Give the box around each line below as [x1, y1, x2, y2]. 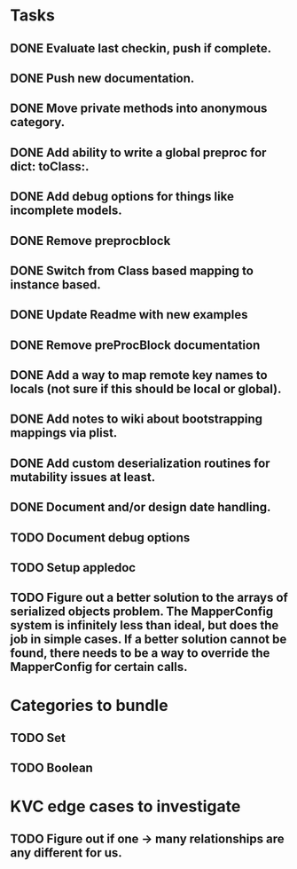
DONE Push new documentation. [10, 70, 195, 85]
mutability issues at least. [10, 470, 156, 485]
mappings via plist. [10, 425, 118, 440]
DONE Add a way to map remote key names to [10, 367, 269, 383]
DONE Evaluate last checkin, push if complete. [10, 41, 272, 56]
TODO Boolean [10, 761, 94, 776]
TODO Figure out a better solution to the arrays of [10, 590, 289, 605]
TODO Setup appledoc [10, 560, 137, 575]
